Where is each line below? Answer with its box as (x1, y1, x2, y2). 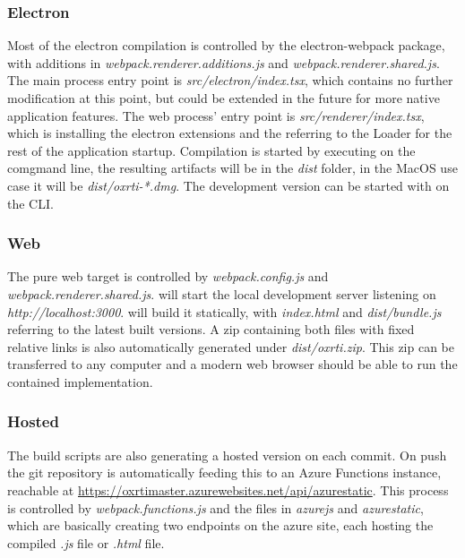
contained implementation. (7, 372, 153, 391)
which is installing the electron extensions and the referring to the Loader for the (7, 124, 452, 142)
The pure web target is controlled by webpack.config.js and (7, 267, 329, 286)
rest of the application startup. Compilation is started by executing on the (7, 141, 416, 159)
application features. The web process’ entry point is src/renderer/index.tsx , (7, 106, 425, 124)
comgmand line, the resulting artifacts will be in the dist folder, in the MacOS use (7, 159, 458, 177)
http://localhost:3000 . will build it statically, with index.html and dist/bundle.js (7, 302, 442, 321)
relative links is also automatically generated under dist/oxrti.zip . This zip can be (7, 337, 454, 356)
